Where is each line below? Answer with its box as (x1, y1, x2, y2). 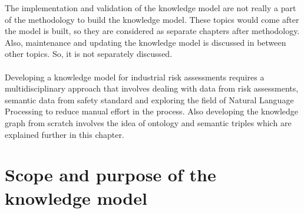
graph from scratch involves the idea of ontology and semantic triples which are (5, 116, 292, 129)
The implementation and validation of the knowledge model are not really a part (5, 2, 296, 13)
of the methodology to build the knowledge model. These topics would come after (5, 13, 299, 25)
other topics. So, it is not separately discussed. (5, 48, 173, 60)
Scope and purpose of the (5, 163, 216, 187)
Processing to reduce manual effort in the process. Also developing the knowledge (5, 105, 299, 117)
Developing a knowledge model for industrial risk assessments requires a (5, 70, 265, 83)
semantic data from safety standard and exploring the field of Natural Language (5, 93, 294, 106)
